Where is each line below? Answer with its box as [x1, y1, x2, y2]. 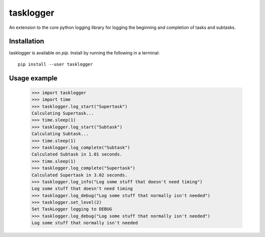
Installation [9, 37, 44, 46]
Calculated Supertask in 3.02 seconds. [31, 172, 128, 178]
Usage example [9, 74, 58, 82]
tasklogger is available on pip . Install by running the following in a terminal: [9, 50, 160, 56]
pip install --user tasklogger [18, 61, 93, 67]
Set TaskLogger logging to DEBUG [31, 206, 112, 212]
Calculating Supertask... [31, 111, 94, 116]
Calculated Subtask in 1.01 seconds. [31, 152, 123, 157]
